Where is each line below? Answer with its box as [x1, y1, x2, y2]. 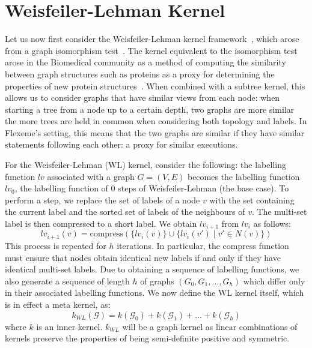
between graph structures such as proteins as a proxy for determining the [5, 67, 275, 80]
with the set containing [209, 193, 295, 206]
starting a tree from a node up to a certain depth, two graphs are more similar [5, 103, 295, 115]
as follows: [253, 217, 292, 230]
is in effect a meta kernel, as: [5, 298, 111, 310]
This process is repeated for [5, 239, 106, 251]
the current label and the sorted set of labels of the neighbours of [5, 205, 245, 218]
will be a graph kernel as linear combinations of [122, 320, 298, 332]
